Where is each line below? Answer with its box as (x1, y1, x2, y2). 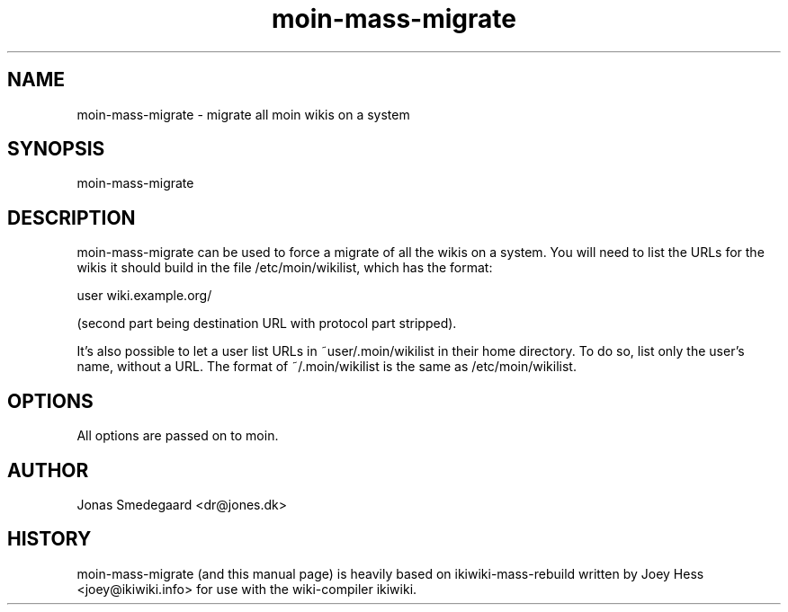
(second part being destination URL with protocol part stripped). (76, 315, 457, 332)
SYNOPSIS (7, 137, 105, 161)
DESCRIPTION (7, 206, 136, 229)
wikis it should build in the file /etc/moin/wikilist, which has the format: (76, 260, 493, 276)
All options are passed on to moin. (76, 428, 279, 444)
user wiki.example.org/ (76, 288, 212, 304)
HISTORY (7, 528, 92, 551)
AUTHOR (7, 458, 89, 482)
